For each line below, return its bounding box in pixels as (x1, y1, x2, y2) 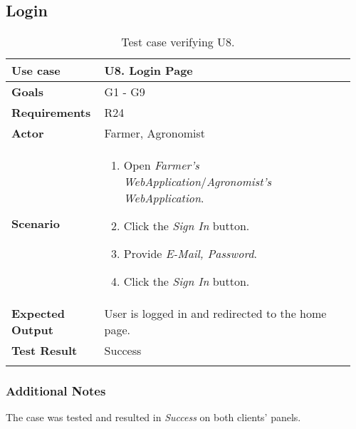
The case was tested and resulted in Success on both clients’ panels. (6, 410, 301, 425)
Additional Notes (6, 382, 106, 400)
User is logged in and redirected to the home (104, 305, 327, 322)
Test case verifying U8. (121, 33, 235, 51)
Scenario (11, 214, 60, 232)
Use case (11, 62, 61, 79)
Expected (11, 305, 65, 322)
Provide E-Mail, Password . (123, 245, 257, 262)
